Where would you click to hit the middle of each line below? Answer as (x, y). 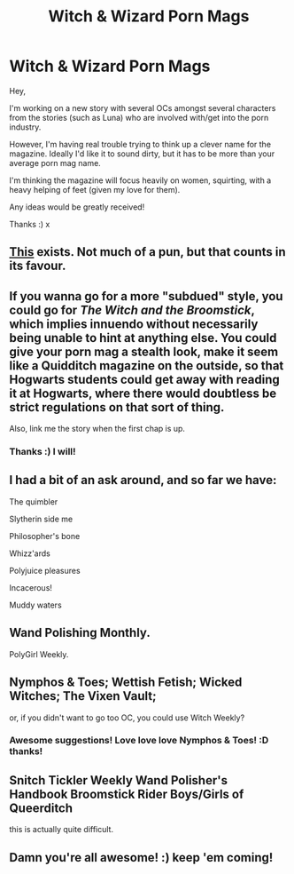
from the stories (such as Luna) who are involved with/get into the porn (139, 117)
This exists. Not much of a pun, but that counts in (147, 252)
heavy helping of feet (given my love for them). (95, 189)
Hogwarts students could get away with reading (145, 379)
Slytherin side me (41, 519)
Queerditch (41, 808)
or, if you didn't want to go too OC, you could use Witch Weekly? (127, 718)
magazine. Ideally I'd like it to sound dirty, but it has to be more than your (142, 154)
